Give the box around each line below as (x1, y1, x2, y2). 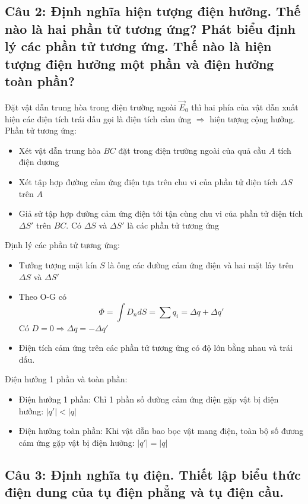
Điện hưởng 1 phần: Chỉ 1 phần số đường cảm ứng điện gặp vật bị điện (18, 393, 279, 405)
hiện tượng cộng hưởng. (209, 112, 296, 125)
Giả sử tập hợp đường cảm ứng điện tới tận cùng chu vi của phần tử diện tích (18, 207, 303, 220)
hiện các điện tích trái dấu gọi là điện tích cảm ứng (5, 112, 192, 125)
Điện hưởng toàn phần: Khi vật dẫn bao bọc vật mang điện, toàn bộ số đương (18, 424, 304, 437)
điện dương (18, 156, 59, 168)
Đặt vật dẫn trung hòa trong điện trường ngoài (5, 100, 176, 113)
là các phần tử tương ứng (127, 218, 219, 231)
